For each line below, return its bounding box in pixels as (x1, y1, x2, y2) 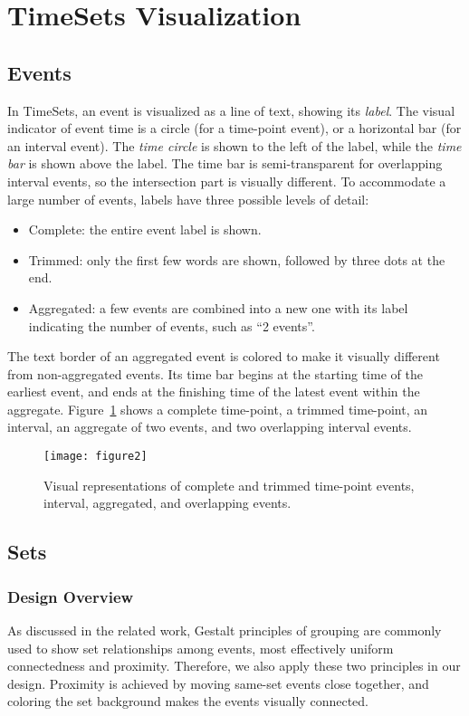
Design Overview (7, 585, 134, 607)
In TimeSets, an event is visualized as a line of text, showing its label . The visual (7, 100, 455, 119)
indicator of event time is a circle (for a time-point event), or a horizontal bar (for (7, 119, 462, 138)
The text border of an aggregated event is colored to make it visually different (7, 347, 440, 366)
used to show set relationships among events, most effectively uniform (7, 638, 394, 657)
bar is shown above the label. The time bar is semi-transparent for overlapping (7, 154, 443, 173)
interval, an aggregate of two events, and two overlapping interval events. (7, 417, 412, 436)
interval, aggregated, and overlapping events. (43, 493, 292, 512)
